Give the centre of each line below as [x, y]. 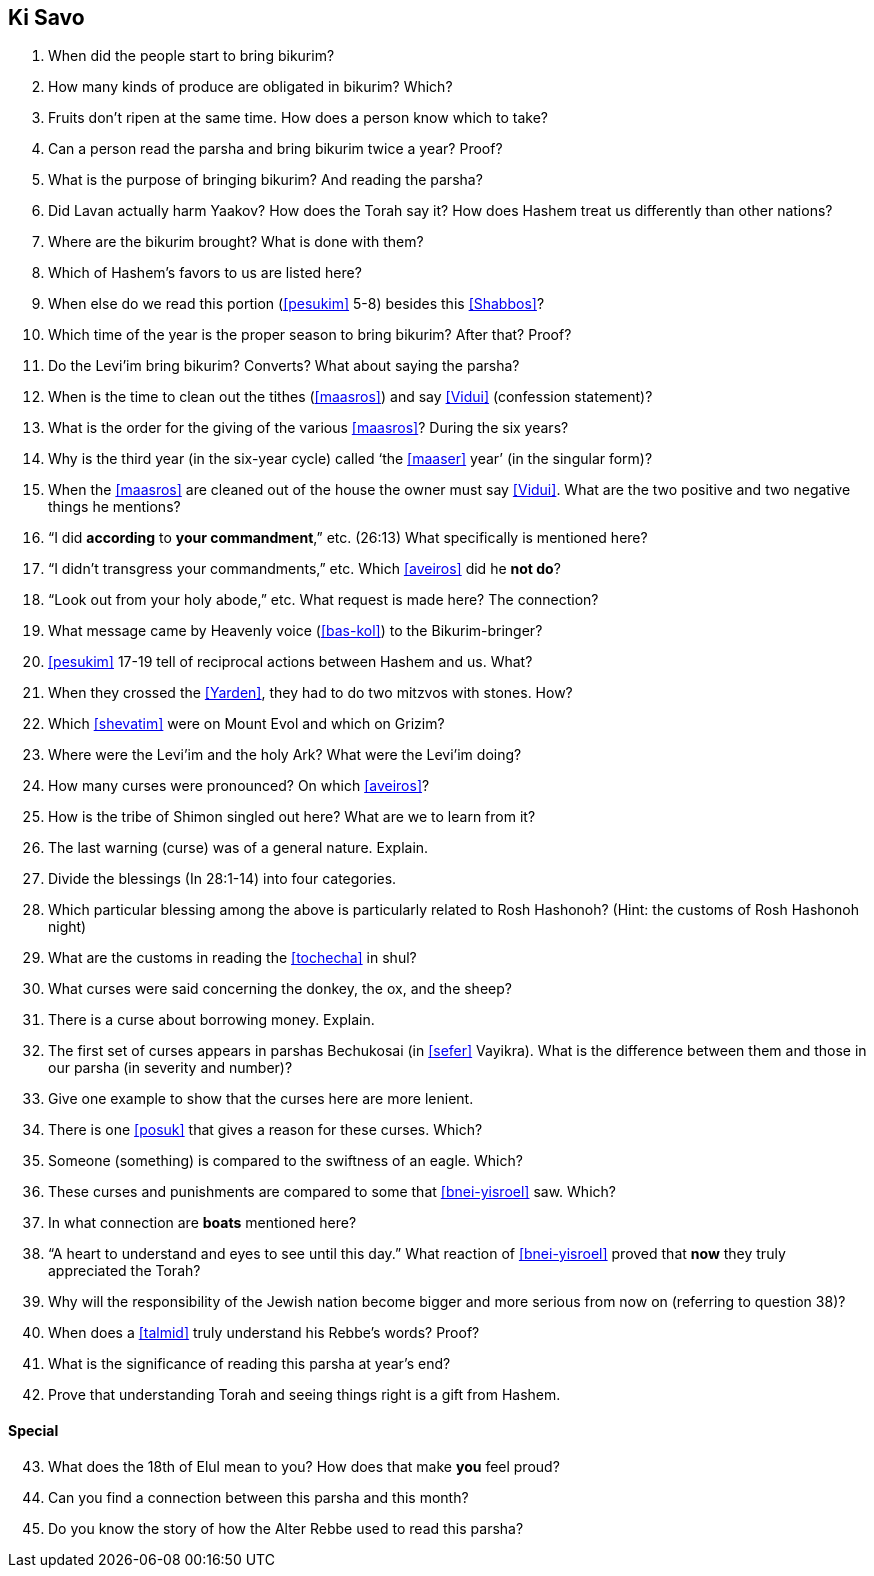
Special [33, 1431]
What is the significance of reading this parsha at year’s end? [249, 1364]
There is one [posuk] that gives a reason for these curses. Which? [265, 1130]
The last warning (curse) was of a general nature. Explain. [238, 848]
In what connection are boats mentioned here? [202, 1223]
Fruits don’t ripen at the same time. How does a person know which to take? [298, 118]
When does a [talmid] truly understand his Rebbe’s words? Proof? [264, 1333]
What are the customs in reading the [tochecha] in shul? [232, 958]
